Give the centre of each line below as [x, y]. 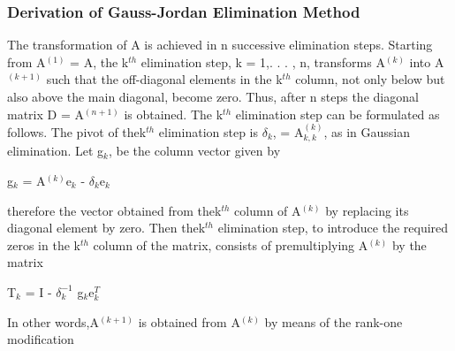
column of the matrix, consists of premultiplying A [231, 244]
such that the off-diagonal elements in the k [164, 79]
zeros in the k [44, 244]
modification [41, 339]
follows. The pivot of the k [77, 132]
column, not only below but [370, 79]
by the [409, 244]
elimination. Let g [56, 151]
